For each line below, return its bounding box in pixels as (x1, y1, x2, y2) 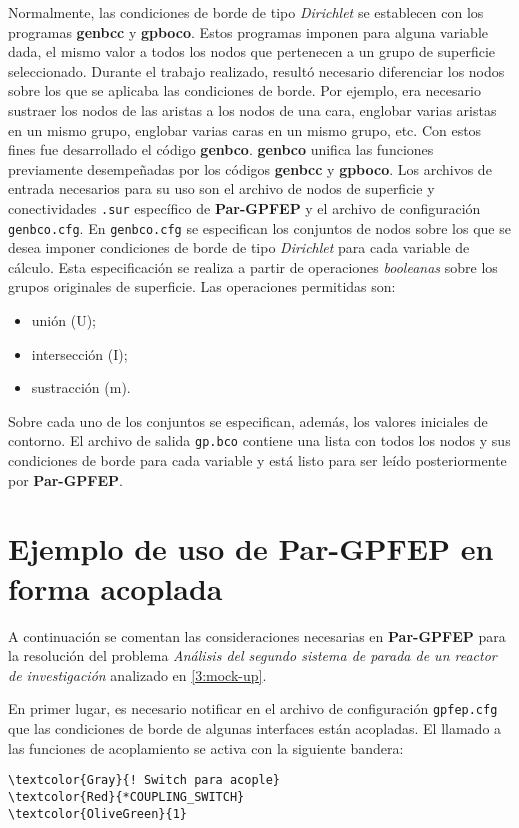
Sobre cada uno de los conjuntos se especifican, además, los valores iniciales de (8, 410, 488, 431)
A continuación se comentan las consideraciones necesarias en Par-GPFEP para (8, 625, 506, 646)
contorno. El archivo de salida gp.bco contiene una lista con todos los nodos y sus (8, 430, 511, 451)
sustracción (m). (31, 377, 131, 398)
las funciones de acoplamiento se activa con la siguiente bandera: (8, 737, 404, 758)
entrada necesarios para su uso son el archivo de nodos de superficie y (8, 178, 435, 199)
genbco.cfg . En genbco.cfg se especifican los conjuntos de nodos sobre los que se (8, 217, 511, 238)
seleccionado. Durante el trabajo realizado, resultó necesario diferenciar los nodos (8, 60, 505, 81)
